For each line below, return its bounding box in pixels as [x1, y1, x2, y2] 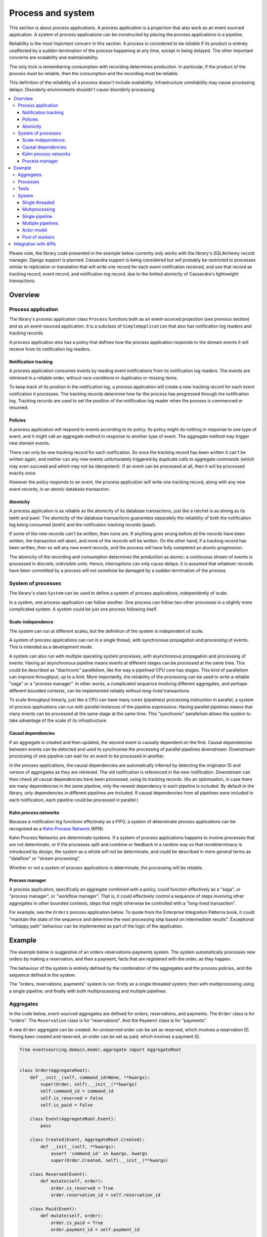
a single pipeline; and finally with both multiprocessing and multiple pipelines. [9, 988, 167, 994]
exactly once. [9, 470, 37, 476]
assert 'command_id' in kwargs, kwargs [50, 1150, 148, 1156]
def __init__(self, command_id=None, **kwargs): [30, 1074, 150, 1080]
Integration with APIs [13, 241, 56, 247]
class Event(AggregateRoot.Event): [30, 1116, 116, 1122]
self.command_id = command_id [40, 1089, 114, 1094]
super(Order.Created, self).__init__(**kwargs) [50, 1158, 169, 1163]
